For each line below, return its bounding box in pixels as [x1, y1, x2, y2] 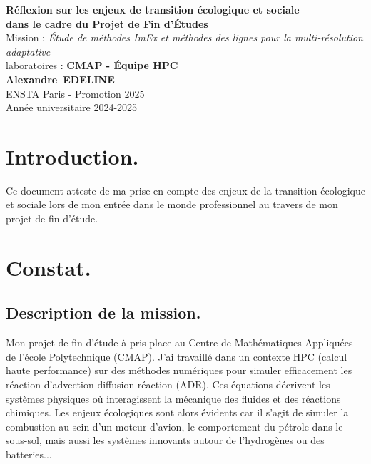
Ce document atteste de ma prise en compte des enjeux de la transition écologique [6, 182, 365, 197]
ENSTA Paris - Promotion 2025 [6, 86, 145, 100]
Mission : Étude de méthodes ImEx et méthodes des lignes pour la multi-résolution [6, 30, 363, 45]
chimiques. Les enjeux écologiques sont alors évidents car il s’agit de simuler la [6, 405, 349, 420]
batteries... [6, 446, 52, 461]
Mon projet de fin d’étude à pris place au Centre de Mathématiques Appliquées [6, 335, 353, 350]
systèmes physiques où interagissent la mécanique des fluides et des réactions [6, 391, 341, 406]
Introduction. [6, 141, 139, 170]
